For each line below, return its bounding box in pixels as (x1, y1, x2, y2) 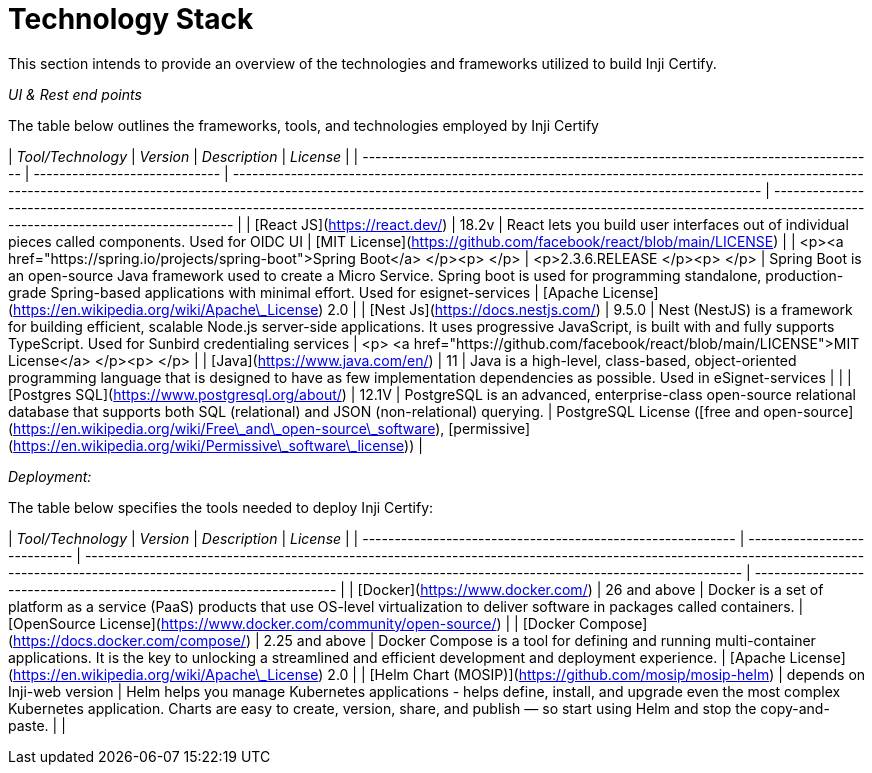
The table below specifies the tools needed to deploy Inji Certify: (8, 498, 434, 516)
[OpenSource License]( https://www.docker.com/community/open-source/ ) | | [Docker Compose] (8, 614, 648, 632)
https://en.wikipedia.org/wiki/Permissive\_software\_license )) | (13, 436, 423, 454)
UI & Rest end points (8, 85, 142, 103)
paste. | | (8, 716, 66, 734)
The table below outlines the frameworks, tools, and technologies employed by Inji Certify (8, 116, 599, 134)
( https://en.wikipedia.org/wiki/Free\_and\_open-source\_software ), (8, 419, 445, 437)
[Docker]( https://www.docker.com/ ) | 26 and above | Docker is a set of (357, 580, 824, 598)
